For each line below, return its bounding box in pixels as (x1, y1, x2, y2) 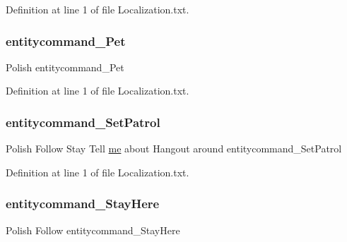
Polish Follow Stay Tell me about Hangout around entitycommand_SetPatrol (6, 141, 342, 156)
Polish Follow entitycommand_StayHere (6, 222, 180, 237)
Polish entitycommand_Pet (6, 59, 124, 74)
